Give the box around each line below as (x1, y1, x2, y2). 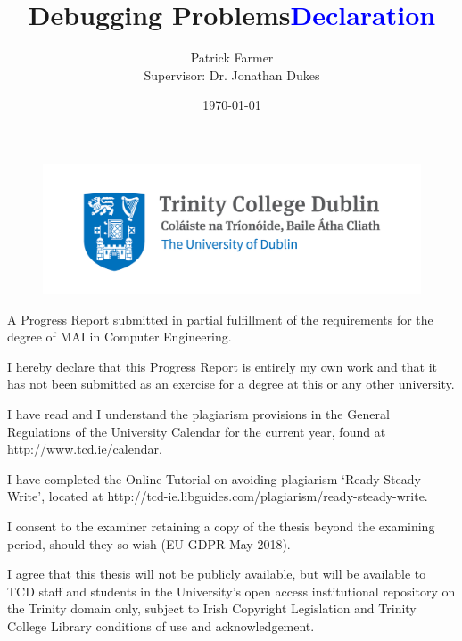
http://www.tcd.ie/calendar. (7, 440, 162, 458)
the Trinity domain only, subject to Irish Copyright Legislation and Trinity (7, 599, 417, 618)
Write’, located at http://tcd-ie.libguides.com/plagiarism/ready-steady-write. (7, 487, 428, 505)
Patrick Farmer (190, 48, 274, 67)
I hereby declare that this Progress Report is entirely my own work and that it (7, 357, 438, 375)
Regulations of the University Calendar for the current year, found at (7, 422, 386, 440)
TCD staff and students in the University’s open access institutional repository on (7, 581, 456, 600)
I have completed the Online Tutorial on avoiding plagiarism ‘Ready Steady (7, 469, 421, 488)
